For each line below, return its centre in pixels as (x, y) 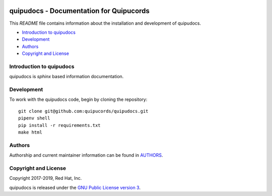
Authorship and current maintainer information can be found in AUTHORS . (86, 155)
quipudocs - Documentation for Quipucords (79, 11)
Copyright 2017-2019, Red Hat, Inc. (46, 178)
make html (30, 132)
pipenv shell (34, 118)
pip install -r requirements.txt (59, 125)
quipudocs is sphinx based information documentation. (66, 77)
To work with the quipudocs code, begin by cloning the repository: (78, 100)
